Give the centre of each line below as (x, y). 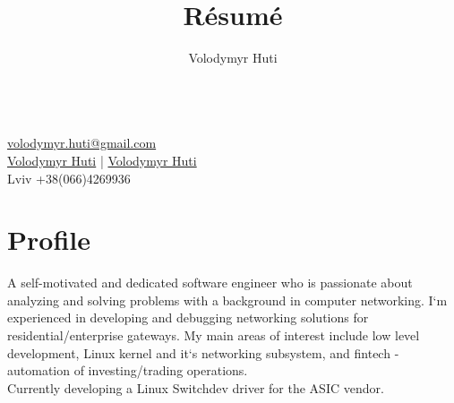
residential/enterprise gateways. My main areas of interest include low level (214, 335)
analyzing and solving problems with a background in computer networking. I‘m (227, 300)
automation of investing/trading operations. (128, 370)
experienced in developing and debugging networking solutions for (188, 317)
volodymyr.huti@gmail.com (82, 143)
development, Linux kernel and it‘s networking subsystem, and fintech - (203, 352)
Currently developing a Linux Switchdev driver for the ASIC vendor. (196, 387)
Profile (49, 240)
